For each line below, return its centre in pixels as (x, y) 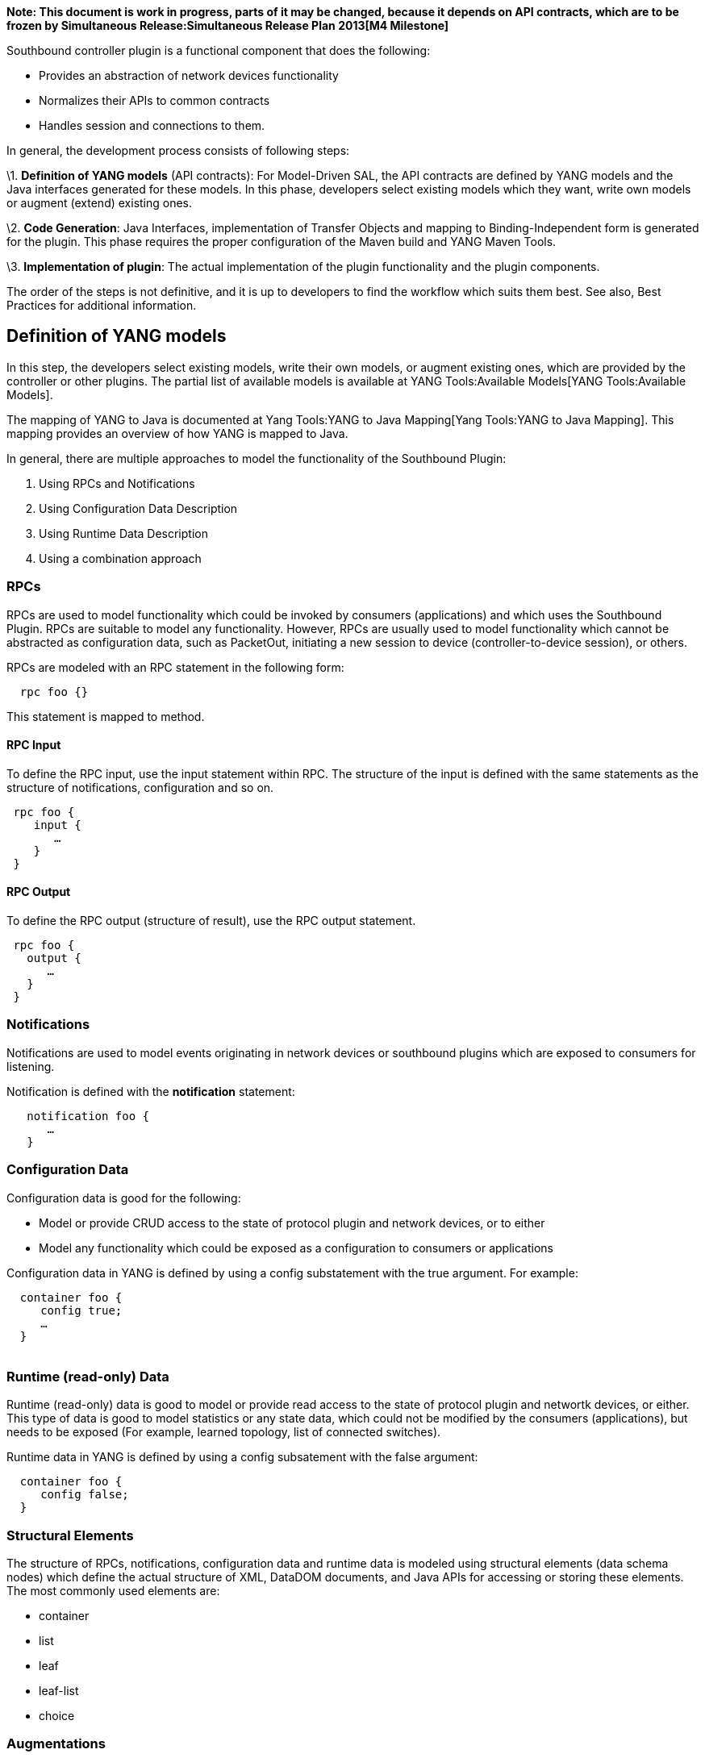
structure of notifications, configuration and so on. (140, 787)
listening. (31, 1066)
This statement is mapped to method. (106, 716)
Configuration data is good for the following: (124, 1198)
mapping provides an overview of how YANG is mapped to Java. (177, 433)
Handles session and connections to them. (152, 125)
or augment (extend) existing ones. (100, 203)
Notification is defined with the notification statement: (151, 1091)
